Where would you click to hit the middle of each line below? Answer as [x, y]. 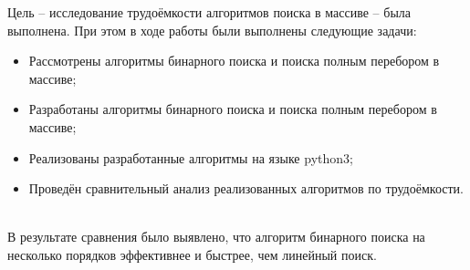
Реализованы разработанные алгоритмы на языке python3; [191, 157]
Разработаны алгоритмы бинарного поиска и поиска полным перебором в [233, 109]
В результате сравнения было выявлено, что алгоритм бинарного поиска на [216, 237]
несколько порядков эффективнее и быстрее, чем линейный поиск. [192, 254]
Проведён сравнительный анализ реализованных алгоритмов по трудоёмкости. [246, 188]
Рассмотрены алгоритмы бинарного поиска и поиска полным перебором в [234, 61]
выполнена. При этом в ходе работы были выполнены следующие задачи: [212, 30]
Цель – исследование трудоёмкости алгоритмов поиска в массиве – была [209, 12]
